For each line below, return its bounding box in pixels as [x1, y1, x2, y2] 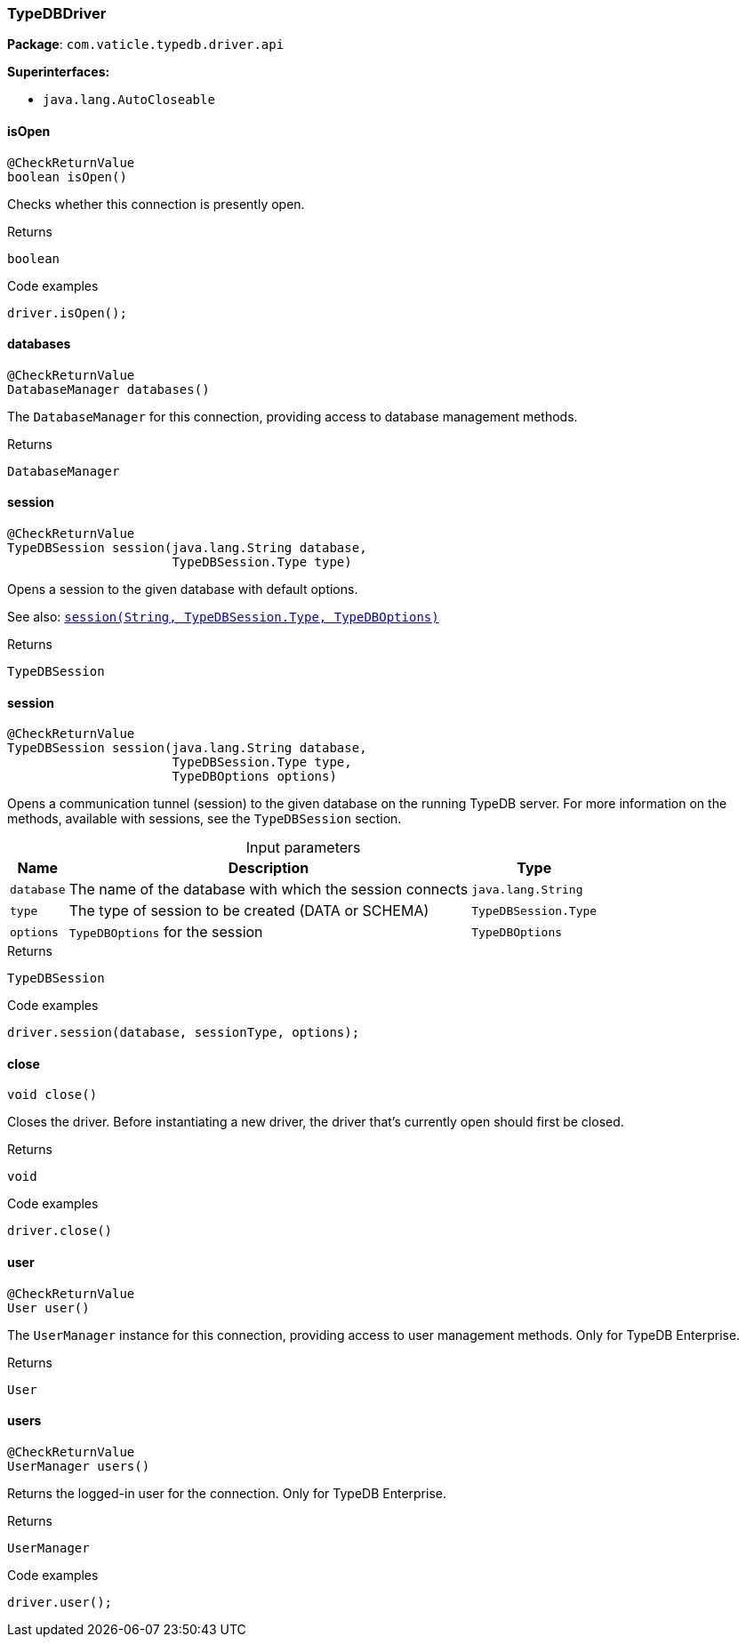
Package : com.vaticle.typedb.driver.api [7, 36, 285, 52]
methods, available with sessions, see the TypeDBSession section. [7, 811, 402, 827]
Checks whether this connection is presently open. [7, 196, 305, 212]
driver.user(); [7, 1594, 113, 1609]
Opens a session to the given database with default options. [7, 581, 358, 597]
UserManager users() [7, 1458, 150, 1473]
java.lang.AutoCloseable [43, 92, 215, 108]
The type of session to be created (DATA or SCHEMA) [68, 902, 429, 920]
